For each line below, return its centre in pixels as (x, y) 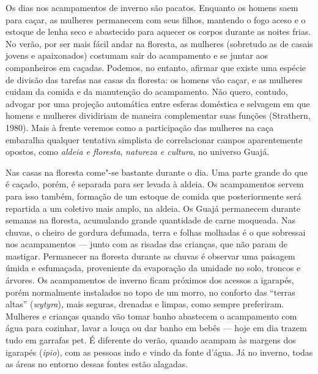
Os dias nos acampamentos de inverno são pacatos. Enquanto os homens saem (152, 7)
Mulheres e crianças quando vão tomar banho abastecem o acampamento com (151, 316)
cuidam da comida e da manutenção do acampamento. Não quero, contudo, (147, 92)
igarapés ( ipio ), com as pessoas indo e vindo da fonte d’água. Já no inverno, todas (159, 352)
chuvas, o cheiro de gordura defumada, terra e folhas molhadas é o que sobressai (156, 232)
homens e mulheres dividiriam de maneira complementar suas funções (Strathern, (158, 115)
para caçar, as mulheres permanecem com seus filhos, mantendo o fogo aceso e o (156, 19)
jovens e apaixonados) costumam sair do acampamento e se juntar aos (137, 55)
